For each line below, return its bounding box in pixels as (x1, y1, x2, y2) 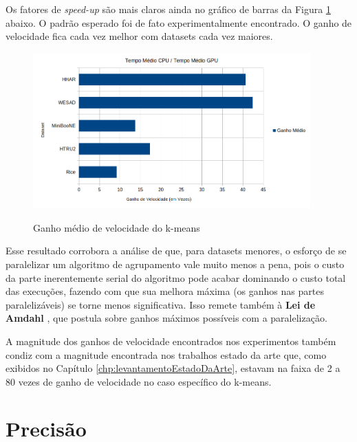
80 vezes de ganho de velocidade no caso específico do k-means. (6, 374, 272, 388)
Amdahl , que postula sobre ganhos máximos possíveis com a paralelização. (6, 311, 327, 325)
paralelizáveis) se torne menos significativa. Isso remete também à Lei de (6, 297, 316, 311)
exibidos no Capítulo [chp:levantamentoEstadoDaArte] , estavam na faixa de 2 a (6, 361, 340, 375)
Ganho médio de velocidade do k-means (33, 220, 200, 234)
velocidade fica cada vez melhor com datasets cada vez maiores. (6, 29, 273, 43)
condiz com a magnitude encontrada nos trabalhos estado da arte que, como (6, 347, 327, 362)
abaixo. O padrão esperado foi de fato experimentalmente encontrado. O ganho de (6, 15, 352, 30)
